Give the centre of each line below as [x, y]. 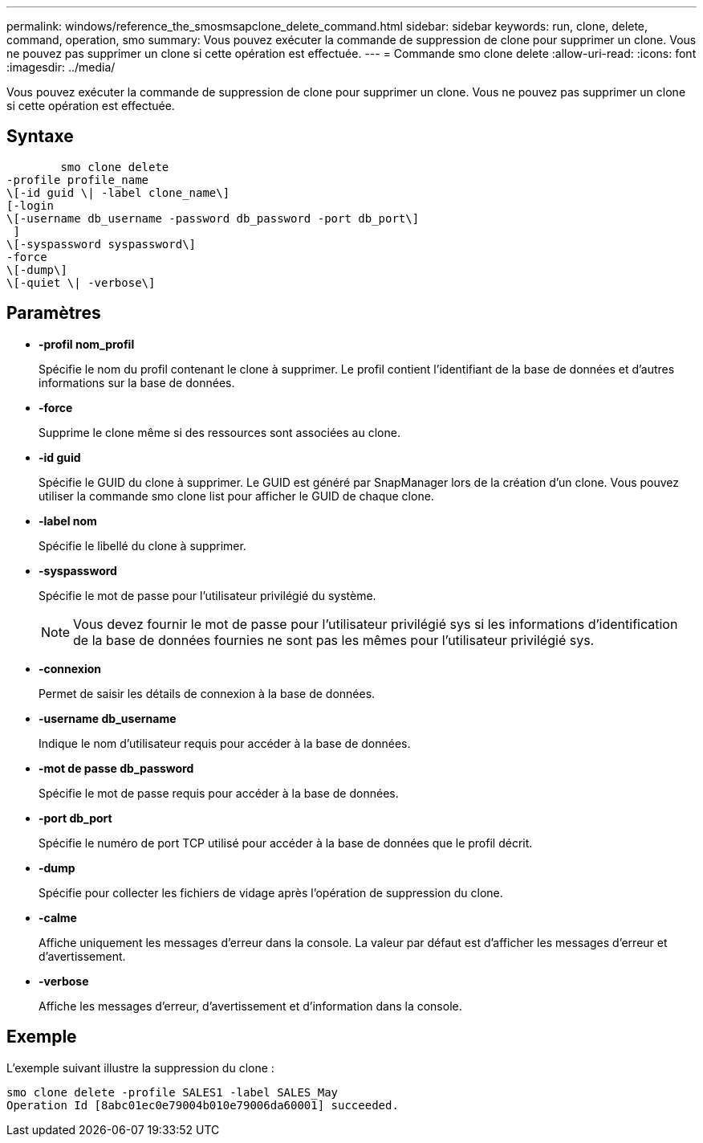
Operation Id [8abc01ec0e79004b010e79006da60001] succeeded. [203, 1105]
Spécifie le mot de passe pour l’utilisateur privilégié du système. [207, 595]
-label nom [68, 520]
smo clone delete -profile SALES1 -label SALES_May [173, 1092]
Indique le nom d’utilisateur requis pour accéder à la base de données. [225, 743]
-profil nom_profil [87, 344]
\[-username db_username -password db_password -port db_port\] [213, 218]
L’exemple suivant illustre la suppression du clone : [140, 1067]
